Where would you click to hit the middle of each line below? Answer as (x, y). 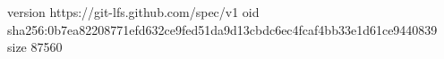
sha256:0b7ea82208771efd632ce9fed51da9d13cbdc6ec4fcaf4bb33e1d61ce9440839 (222, 29)
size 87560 (35, 47)
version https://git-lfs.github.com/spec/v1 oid (133, 12)
